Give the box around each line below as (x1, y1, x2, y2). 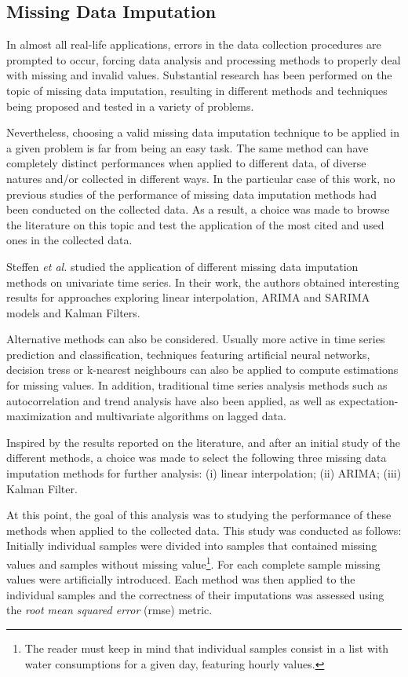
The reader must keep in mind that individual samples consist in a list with (24, 640, 389, 657)
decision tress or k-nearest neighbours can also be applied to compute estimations (6, 361, 399, 378)
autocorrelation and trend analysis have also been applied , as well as (6, 392, 336, 408)
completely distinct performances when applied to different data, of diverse (6, 155, 366, 171)
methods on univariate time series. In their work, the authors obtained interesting (6, 273, 399, 290)
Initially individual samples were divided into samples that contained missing (6, 537, 377, 554)
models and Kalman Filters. (6, 304, 140, 320)
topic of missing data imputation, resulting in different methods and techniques (6, 82, 388, 98)
